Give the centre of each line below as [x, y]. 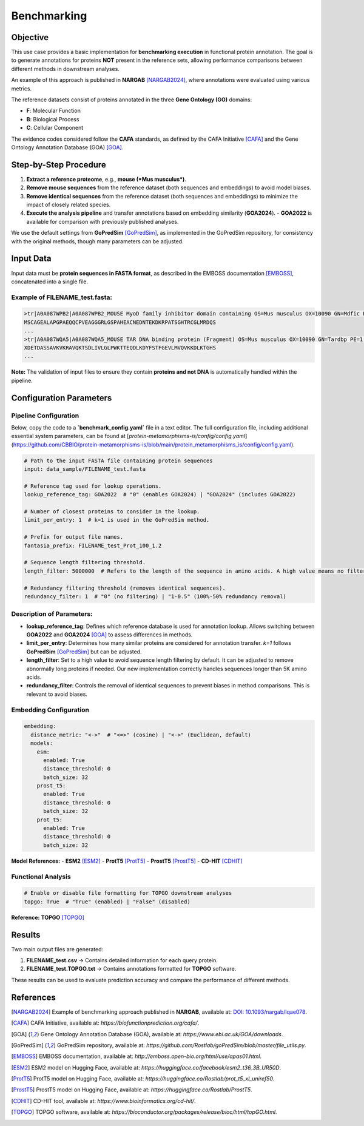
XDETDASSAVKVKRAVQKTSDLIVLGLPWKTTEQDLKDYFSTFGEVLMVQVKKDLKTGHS [120, 348]
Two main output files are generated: [57, 949]
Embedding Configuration [50, 710]
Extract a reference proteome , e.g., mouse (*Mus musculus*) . [106, 179]
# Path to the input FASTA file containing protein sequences [118, 460]
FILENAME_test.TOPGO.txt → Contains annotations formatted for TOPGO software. [131, 969]
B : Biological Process [53, 119]
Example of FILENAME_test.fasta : [62, 297]
